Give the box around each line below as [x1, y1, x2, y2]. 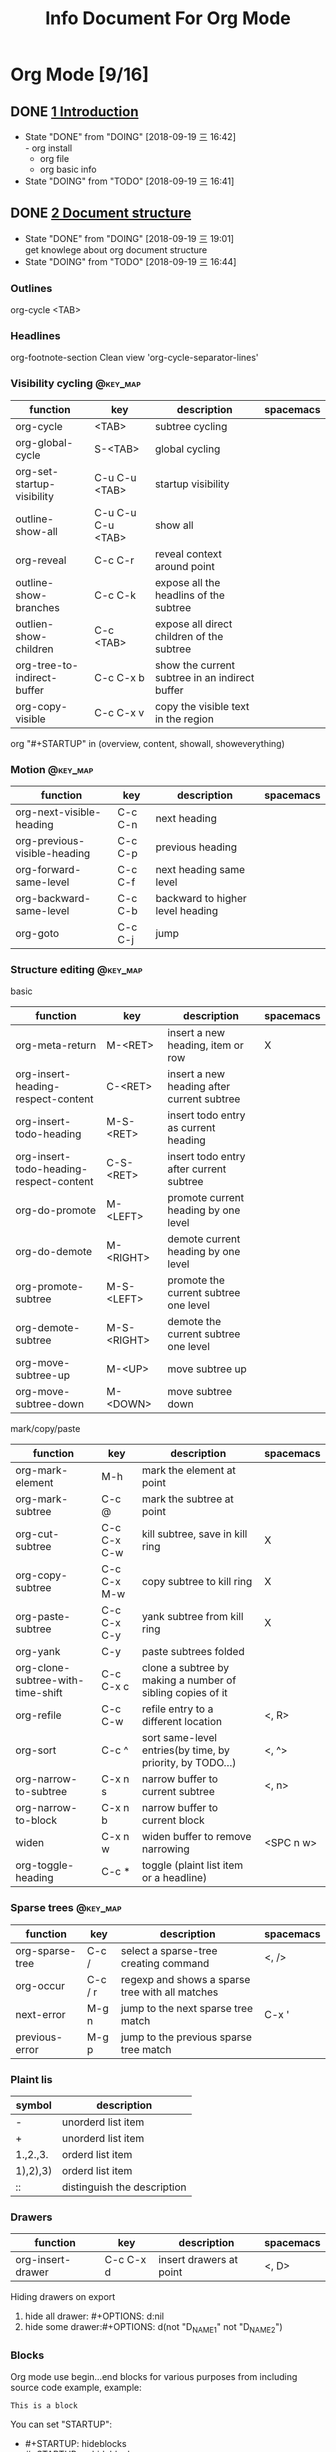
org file [39, 153, 70, 164]
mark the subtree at [141, 1492, 234, 1506]
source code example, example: [10, 2382, 142, 2394]
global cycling [154, 442, 221, 456]
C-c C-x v [94, 705, 145, 719]
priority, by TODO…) [141, 1756, 237, 1770]
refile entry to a [141, 1702, 214, 1716]
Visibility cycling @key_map [10, 377, 142, 391]
